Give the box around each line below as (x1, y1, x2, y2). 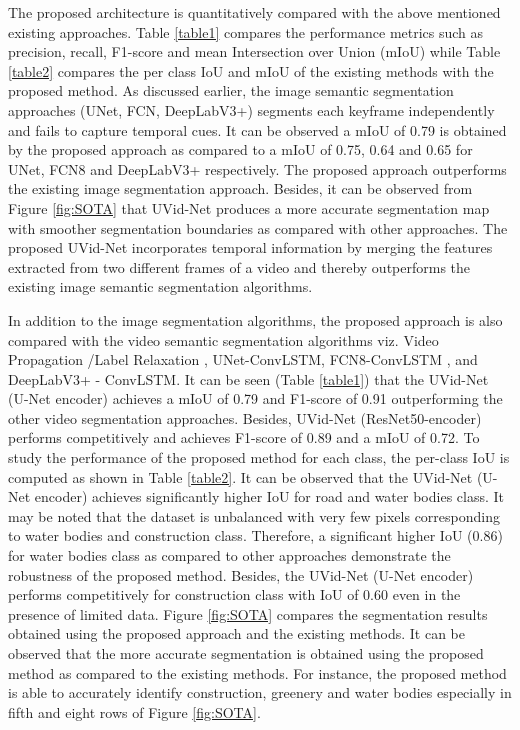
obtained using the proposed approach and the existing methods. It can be (8, 623, 465, 644)
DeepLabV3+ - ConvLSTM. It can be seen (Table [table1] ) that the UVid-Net (8, 368, 489, 389)
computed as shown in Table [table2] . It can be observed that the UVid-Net (8, 466, 473, 487)
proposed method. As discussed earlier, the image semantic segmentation (8, 80, 454, 101)
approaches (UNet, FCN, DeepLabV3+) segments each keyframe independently (8, 99, 495, 120)
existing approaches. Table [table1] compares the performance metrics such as (8, 21, 484, 42)
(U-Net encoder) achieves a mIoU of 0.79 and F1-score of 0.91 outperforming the (8, 388, 503, 409)
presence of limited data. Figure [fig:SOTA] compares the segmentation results (8, 603, 488, 624)
